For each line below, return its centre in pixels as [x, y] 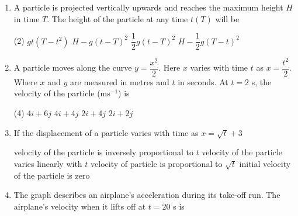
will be [227, 18]
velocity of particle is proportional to [157, 163]
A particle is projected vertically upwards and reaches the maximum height [148, 7]
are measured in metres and [120, 81]
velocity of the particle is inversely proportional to [103, 152]
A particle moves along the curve [73, 67]
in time [27, 18]
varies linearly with [48, 163]
